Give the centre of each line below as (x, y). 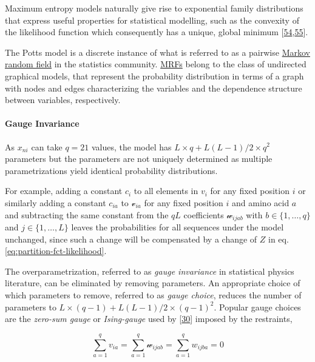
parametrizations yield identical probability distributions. (111, 170)
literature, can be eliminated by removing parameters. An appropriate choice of (153, 283)
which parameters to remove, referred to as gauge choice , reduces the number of (153, 294)
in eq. (279, 239)
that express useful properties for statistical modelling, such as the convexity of (152, 20)
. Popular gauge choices (257, 307)
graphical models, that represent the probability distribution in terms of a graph (154, 75)
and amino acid (261, 202)
